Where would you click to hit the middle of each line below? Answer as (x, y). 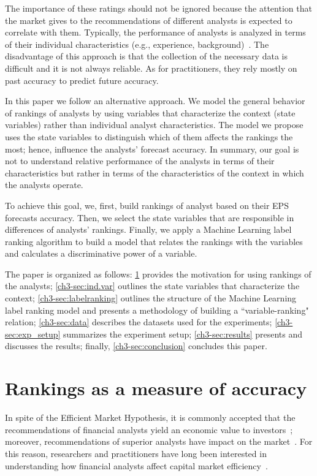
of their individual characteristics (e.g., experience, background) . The (137, 44)
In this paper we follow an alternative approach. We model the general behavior (155, 101)
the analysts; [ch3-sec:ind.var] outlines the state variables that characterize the (152, 286)
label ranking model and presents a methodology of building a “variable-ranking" (157, 310)
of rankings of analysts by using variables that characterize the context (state (150, 112)
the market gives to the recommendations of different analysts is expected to (149, 20)
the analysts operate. (44, 185)
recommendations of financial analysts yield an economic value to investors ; (149, 429)
